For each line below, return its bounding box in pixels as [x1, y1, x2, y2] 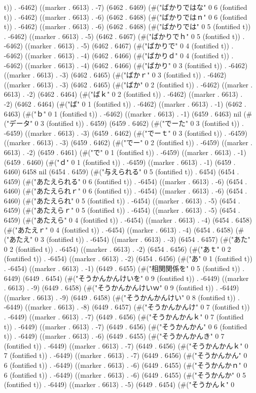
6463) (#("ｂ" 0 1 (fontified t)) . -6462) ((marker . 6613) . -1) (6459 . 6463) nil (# [4, 108, 252, 118]
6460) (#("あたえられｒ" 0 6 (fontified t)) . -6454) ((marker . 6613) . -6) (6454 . [4, 186, 247, 196]
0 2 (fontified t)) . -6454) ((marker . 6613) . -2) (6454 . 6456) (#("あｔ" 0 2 [4, 243, 231, 254]
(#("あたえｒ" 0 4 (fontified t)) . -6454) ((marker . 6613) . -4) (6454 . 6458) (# [4, 224, 244, 235]
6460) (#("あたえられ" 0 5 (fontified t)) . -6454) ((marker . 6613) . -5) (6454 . [4, 195, 240, 205]
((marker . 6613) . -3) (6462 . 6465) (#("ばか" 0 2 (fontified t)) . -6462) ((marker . [4, 79, 253, 89]
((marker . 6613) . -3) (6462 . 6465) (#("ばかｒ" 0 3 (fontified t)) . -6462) [4, 70, 227, 80]
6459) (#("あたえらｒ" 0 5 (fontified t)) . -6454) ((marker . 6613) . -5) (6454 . [4, 205, 240, 215]
